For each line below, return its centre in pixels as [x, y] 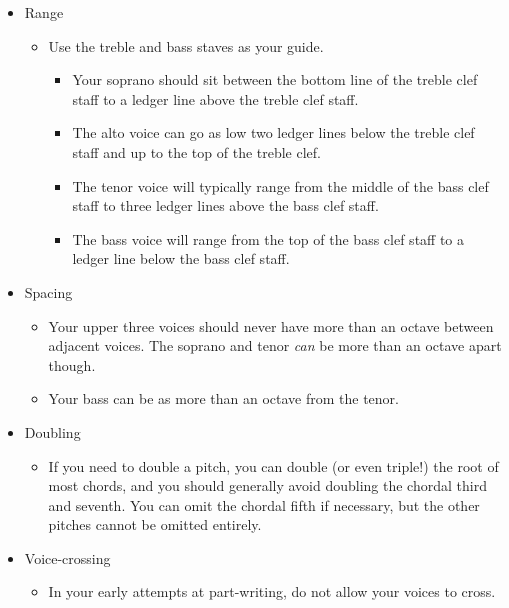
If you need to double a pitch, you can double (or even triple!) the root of [273, 465]
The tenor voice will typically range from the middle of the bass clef [280, 185]
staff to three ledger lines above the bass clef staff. [225, 205]
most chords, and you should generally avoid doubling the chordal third [267, 485]
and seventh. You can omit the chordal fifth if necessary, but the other [264, 504]
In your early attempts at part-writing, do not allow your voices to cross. [272, 591]
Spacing [48, 291]
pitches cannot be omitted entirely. [155, 524]
